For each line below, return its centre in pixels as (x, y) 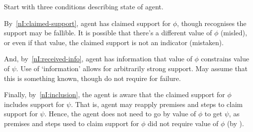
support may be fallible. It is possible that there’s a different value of (108, 33)
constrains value (225, 59)
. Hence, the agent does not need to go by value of (120, 114)
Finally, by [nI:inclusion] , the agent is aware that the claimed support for (114, 94)
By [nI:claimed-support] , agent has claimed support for (87, 23)
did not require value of (183, 123)
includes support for (34, 104)
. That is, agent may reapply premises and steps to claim (157, 104)
